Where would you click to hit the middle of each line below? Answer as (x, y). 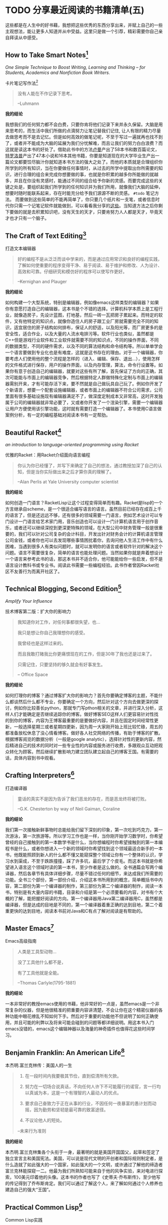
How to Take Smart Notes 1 (47, 54)
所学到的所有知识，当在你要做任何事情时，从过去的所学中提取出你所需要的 (82, 168)
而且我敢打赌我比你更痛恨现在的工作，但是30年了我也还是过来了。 (86, 654)
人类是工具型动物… (37, 952)
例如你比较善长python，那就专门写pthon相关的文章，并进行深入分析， (86, 708)
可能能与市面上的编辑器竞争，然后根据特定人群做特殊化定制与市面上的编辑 (86, 377)
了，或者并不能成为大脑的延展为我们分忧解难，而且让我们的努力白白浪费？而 (84, 143)
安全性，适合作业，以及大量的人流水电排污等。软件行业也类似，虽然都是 (79, 334)
